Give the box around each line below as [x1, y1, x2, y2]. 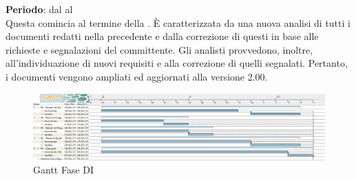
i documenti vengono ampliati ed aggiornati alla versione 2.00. [6, 69, 268, 83]
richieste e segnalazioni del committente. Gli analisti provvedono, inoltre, [6, 42, 313, 56]
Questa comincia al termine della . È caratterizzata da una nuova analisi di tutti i [6, 15, 350, 30]
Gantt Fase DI [33, 162, 94, 177]
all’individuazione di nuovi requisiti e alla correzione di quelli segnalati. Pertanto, [6, 56, 348, 70]
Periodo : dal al [6, 2, 73, 16]
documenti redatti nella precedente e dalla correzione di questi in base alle [6, 29, 319, 43]
